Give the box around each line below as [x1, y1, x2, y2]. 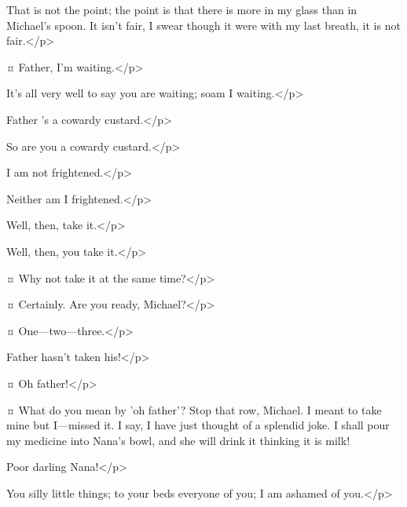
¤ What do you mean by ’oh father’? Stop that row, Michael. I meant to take [6, 401, 382, 418]
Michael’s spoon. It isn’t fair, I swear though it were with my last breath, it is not [6, 16, 401, 33]
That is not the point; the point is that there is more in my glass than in [6, 2, 357, 17]
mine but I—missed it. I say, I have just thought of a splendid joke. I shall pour [6, 417, 390, 433]
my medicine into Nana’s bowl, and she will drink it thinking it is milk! [6, 432, 350, 448]
